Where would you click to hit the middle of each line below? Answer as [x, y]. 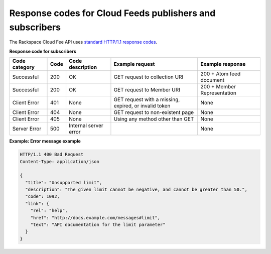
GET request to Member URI [147, 90]
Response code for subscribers [43, 51]
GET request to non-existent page [154, 112]
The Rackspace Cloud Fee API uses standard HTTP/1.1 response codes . [83, 42]
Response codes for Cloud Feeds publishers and [112, 13]
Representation [219, 93]
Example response [223, 64]
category [24, 67]
